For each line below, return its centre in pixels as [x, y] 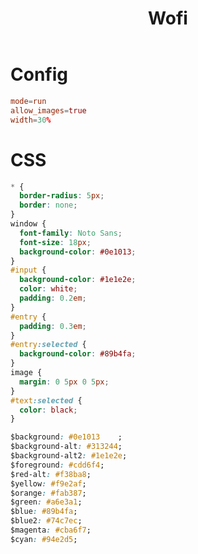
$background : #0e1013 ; [66, 437]
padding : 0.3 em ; [53, 326]
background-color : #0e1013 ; [78, 252]
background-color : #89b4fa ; [78, 354]
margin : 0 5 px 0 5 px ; [64, 382]
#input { [28, 270]
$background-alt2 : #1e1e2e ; [69, 456]
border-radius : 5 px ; [62, 196]
